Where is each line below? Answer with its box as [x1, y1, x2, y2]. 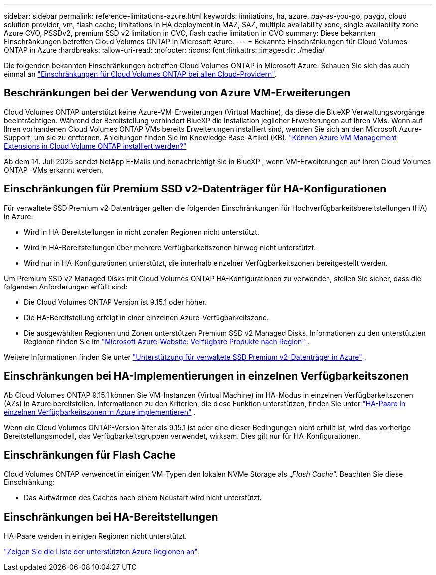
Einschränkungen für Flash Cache [4, 448, 176, 461]
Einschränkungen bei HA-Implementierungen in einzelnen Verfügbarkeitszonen [4, 370, 409, 383]
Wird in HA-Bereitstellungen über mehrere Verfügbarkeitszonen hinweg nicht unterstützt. [24, 243, 316, 252]
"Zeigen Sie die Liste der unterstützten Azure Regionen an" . [4, 547, 199, 556]
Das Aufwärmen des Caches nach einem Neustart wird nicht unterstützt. [24, 493, 262, 502]
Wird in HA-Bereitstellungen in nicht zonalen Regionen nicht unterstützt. [24, 227, 259, 236]
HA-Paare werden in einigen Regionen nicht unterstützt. [4, 532, 187, 541]
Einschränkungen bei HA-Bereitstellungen [4, 510, 218, 523]
